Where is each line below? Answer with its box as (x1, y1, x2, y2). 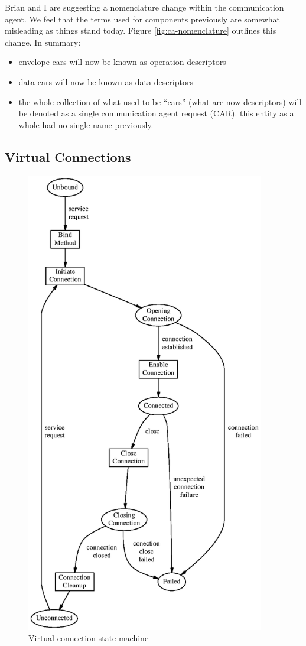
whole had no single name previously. (18, 118, 154, 131)
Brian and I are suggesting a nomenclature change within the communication (5, 1, 284, 13)
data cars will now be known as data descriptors (18, 75, 193, 87)
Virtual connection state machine (28, 632, 149, 644)
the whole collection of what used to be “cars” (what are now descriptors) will (18, 95, 302, 108)
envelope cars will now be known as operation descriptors (18, 56, 226, 68)
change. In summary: (5, 35, 81, 48)
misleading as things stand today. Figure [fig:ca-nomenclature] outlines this (5, 24, 276, 37)
